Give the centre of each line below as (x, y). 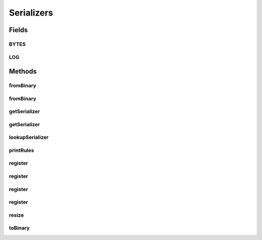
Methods (23, 71)
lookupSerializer (29, 137)
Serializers (31, 13)
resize (16, 215)
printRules (21, 150)
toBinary (19, 228)
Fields (18, 30)
